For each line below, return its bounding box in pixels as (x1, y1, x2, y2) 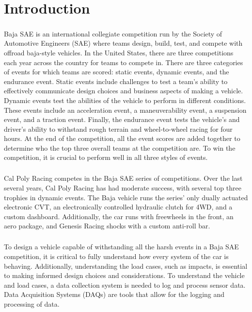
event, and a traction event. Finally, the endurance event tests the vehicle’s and (4, 114, 240, 124)
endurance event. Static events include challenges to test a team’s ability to (4, 76, 228, 86)
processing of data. (4, 298, 60, 309)
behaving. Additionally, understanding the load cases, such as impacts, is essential (4, 260, 248, 271)
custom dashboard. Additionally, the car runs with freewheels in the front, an (4, 211, 234, 221)
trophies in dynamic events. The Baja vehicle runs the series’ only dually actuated (4, 192, 248, 202)
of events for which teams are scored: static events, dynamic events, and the (4, 67, 229, 77)
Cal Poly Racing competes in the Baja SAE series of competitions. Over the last (4, 173, 243, 183)
